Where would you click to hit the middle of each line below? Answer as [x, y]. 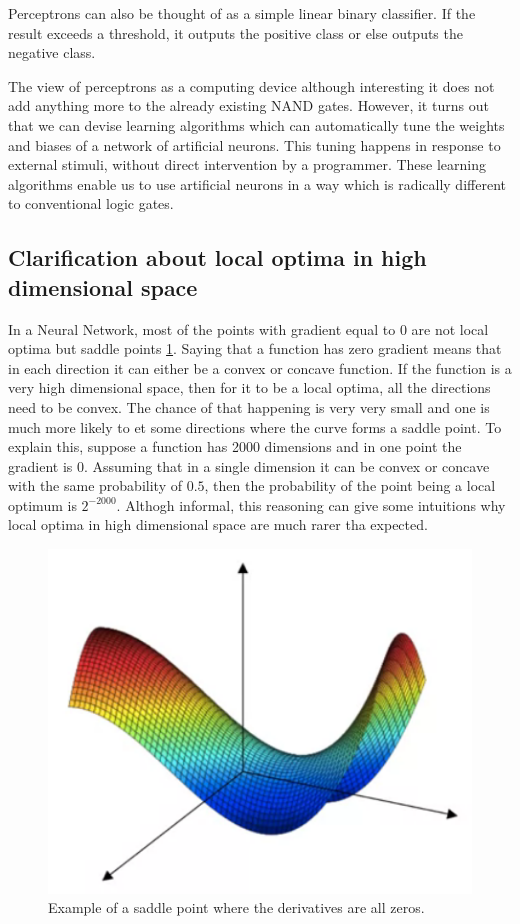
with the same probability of [95, 485]
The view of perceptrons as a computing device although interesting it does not [251, 85]
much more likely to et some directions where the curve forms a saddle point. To [255, 426]
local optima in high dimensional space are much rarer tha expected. [218, 524]
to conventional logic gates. [91, 203]
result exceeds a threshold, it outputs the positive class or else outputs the [235, 32]
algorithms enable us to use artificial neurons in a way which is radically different [257, 183]
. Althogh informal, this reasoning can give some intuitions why [311, 504]
